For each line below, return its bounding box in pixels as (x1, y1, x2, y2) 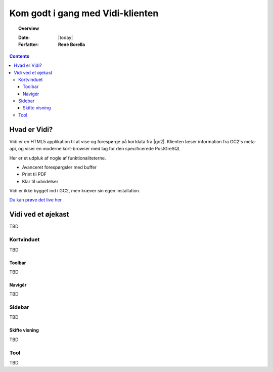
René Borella (58, 42, 85, 48)
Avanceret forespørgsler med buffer (22, 164, 97, 170)
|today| (58, 34, 73, 40)
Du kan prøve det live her (9, 197, 62, 203)
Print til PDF (22, 171, 47, 177)
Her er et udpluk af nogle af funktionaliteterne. (9, 155, 106, 161)
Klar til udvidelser (22, 178, 59, 184)
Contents (9, 53, 30, 59)
